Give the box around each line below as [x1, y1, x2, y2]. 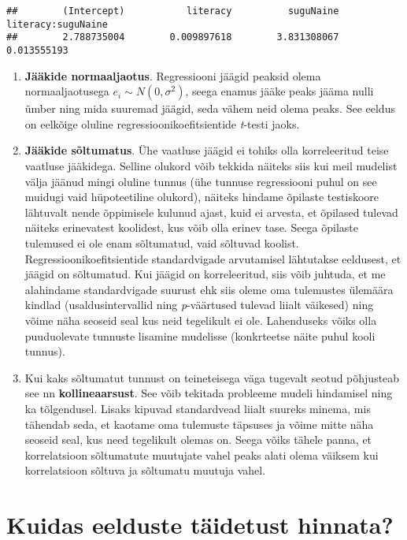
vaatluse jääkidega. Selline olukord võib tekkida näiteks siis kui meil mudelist [24, 158, 398, 173]
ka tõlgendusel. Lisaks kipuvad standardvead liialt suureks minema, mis [24, 400, 371, 416]
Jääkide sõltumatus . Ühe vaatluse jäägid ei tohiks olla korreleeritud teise [24, 142, 389, 158]
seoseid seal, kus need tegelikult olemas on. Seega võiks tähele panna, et [24, 431, 372, 448]
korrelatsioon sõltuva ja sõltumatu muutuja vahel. [24, 462, 266, 479]
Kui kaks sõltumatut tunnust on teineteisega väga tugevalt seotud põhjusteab [24, 369, 400, 385]
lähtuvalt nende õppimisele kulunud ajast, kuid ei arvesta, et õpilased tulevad [24, 203, 398, 220]
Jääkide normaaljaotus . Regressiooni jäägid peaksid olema [24, 67, 321, 84]
